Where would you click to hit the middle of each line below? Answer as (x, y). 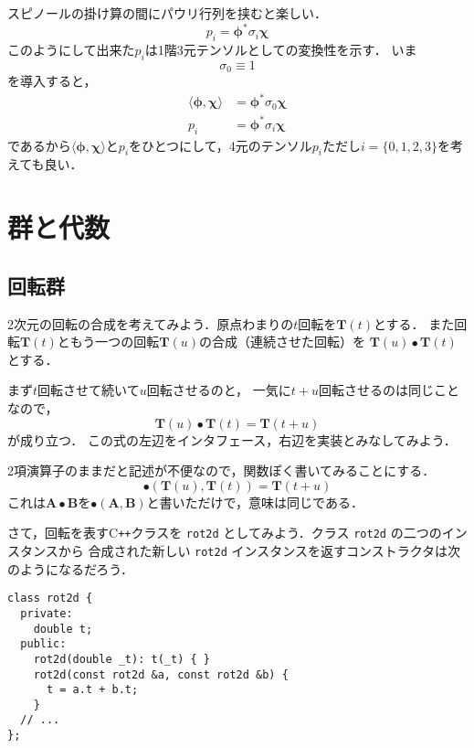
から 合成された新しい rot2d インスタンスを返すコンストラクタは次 (259, 550)
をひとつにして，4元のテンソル (221, 145)
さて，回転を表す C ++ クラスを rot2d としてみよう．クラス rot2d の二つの (225, 533)
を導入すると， (52, 81)
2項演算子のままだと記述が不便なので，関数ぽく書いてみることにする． (221, 470)
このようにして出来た (71, 49)
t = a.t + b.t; (92, 690)
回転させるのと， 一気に (219, 390)
